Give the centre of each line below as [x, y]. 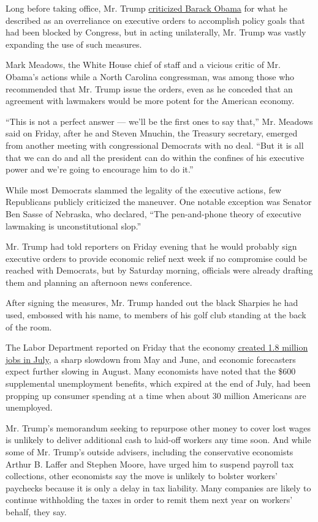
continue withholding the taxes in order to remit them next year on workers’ [149, 500]
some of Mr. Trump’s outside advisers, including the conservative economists [150, 452]
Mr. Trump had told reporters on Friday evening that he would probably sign [151, 246]
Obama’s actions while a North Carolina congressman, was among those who [150, 76]
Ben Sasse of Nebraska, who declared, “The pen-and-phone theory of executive [153, 213]
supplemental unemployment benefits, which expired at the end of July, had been [158, 383]
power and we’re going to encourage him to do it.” [100, 169]
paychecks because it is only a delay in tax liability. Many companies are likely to [158, 487]
